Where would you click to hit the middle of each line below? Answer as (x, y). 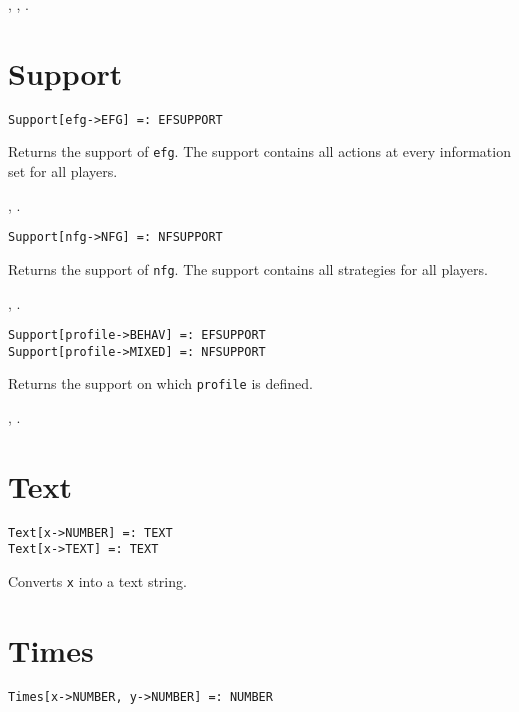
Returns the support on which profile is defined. (160, 383)
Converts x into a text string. (97, 581)
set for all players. (63, 171)
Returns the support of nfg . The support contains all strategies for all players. (248, 268)
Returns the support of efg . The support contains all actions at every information (259, 151)
